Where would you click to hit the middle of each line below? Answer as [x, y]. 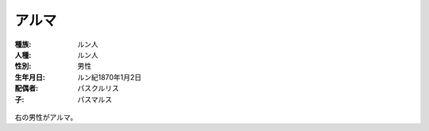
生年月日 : [30, 77]
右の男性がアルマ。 [46, 117]
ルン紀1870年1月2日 [110, 77]
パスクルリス [98, 88]
